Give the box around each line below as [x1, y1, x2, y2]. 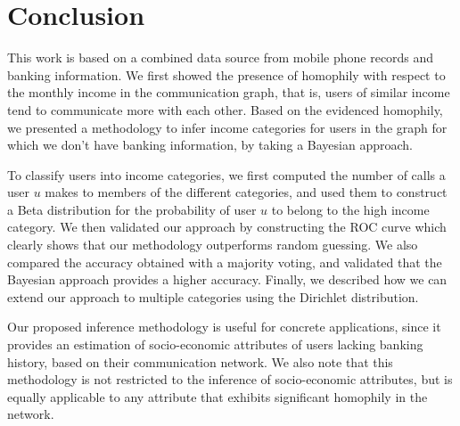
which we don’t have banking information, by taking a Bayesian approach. [7, 135, 413, 154]
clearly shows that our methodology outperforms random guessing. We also [7, 235, 418, 254]
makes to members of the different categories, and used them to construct [45, 183, 448, 201]
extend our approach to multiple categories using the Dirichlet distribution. [7, 287, 419, 306]
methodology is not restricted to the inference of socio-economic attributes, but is [7, 370, 453, 389]
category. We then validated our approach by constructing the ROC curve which [7, 217, 447, 236]
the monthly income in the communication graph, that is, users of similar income [7, 83, 450, 102]
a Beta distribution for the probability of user [7, 200, 257, 218]
